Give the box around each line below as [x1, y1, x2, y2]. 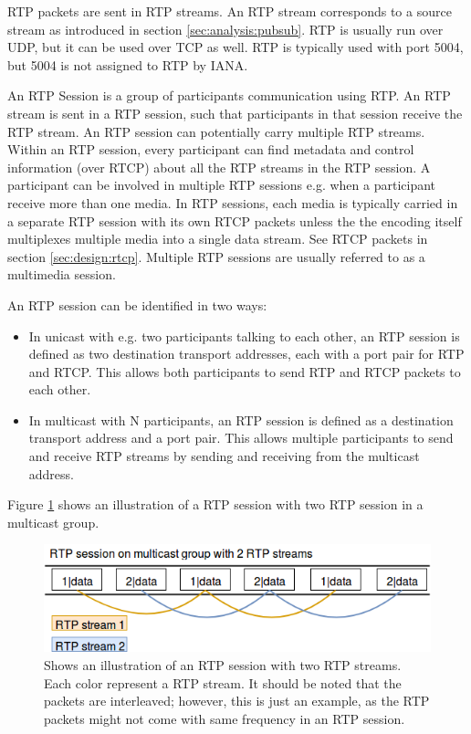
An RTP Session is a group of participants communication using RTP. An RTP [7, 86, 451, 105]
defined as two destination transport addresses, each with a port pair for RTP [28, 344, 465, 363]
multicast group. [7, 512, 99, 531]
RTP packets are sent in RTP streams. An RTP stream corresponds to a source [7, 2, 452, 20]
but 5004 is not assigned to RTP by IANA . [7, 55, 248, 74]
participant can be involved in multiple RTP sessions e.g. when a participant [7, 175, 436, 194]
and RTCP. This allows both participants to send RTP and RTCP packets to [28, 362, 461, 381]
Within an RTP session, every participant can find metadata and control [7, 140, 414, 159]
